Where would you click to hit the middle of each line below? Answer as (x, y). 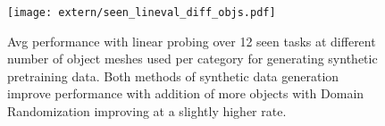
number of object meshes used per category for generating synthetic (192, 59)
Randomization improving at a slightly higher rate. (147, 111)
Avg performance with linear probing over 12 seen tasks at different (192, 41)
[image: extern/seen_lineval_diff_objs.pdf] (142, 13)
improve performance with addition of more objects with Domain (186, 93)
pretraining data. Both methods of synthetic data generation (173, 76)
